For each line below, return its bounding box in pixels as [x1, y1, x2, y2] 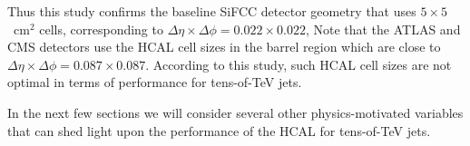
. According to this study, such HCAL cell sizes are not [145, 54, 452, 73]
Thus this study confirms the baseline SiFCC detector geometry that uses [7, 2, 416, 20]
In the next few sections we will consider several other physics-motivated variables [7, 102, 464, 122]
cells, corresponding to [39, 19, 163, 38]
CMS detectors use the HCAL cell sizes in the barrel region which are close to [7, 37, 441, 56]
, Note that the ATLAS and [305, 19, 461, 38]
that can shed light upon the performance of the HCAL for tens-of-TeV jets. [7, 121, 431, 140]
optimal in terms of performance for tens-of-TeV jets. [7, 73, 302, 92]
